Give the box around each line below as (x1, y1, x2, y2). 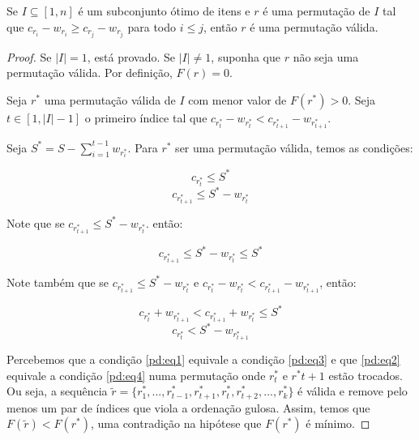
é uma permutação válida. (250, 18, 378, 35)
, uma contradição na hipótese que (90, 415, 262, 432)
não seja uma (293, 48, 359, 65)
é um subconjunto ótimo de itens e (78, 2, 250, 19)
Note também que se (6, 273, 109, 290)
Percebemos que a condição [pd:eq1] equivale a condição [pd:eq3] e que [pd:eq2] (6, 351, 400, 368)
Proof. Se (6, 48, 52, 65)
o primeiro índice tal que (84, 109, 207, 126)
